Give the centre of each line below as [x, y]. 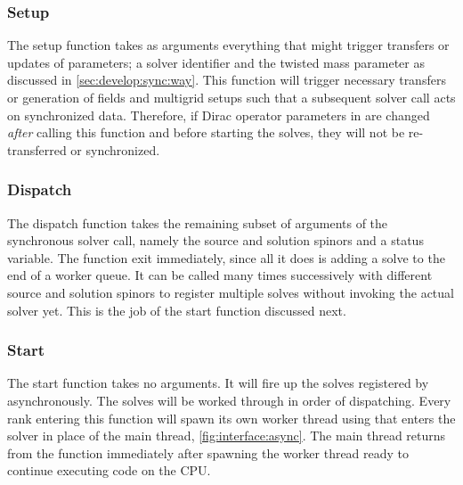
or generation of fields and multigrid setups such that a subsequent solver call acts [231, 97]
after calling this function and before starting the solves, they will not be [206, 132]
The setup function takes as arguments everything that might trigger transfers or [228, 45]
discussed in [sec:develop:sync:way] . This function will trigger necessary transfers [227, 80]
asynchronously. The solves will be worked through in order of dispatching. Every [229, 400]
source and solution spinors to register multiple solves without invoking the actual [231, 292]
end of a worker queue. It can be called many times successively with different [220, 275]
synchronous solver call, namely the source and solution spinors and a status [215, 240]
